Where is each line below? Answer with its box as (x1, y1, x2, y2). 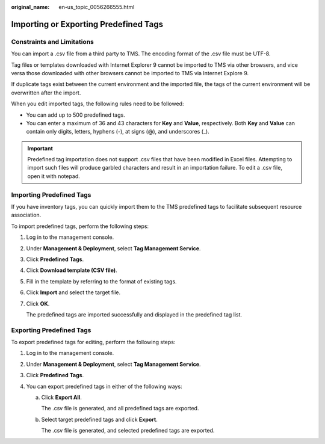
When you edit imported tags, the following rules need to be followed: (11, 100, 184, 108)
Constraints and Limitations (11, 37, 94, 46)
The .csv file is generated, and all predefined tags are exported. (41, 405, 199, 412)
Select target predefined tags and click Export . (41, 416, 158, 423)
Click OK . (26, 300, 50, 307)
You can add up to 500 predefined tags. (26, 111, 126, 119)
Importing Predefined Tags (11, 190, 91, 199)
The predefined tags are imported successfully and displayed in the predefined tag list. (26, 310, 243, 318)
